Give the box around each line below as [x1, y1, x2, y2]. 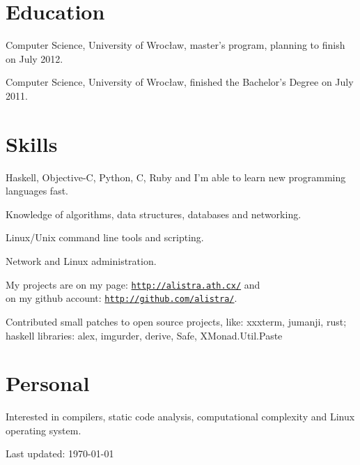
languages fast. [6, 183, 68, 198]
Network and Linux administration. [6, 254, 157, 268]
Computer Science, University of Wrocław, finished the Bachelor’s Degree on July [6, 75, 354, 89]
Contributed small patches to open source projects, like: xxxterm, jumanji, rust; [6, 314, 347, 328]
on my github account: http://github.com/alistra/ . [6, 291, 237, 305]
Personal [6, 369, 90, 397]
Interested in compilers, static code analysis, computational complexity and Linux [6, 409, 355, 424]
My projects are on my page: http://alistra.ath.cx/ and [6, 277, 260, 291]
